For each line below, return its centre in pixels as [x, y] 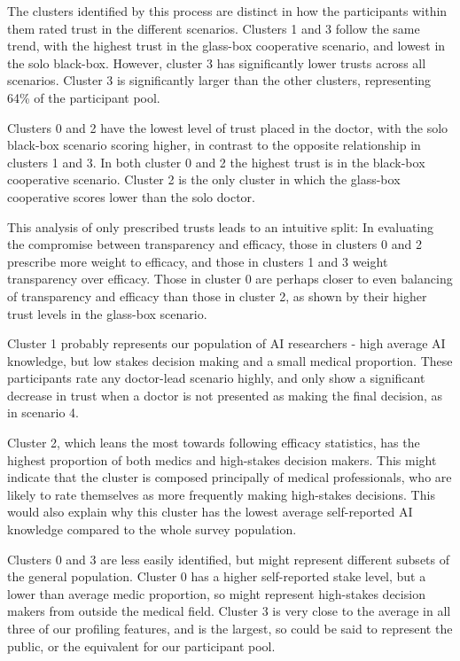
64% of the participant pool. [84, 97]
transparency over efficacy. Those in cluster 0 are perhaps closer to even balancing [230, 279]
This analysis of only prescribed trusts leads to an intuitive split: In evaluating [221, 226]
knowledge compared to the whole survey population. [152, 529]
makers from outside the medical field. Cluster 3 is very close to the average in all [229, 611]
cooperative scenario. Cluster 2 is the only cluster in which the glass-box [204, 179]
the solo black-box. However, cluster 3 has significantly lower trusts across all [217, 62]
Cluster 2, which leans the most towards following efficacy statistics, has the [214, 443]
